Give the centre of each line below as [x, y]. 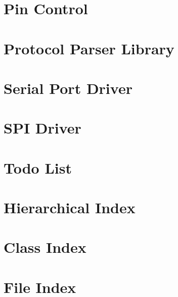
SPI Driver [42, 128]
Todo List [38, 167]
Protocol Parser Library [89, 48]
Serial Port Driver [68, 88]
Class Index [45, 247]
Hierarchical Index [70, 207]
